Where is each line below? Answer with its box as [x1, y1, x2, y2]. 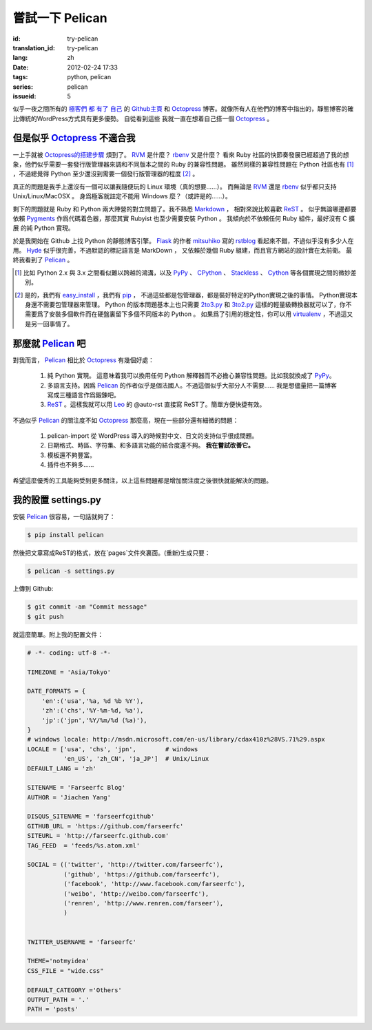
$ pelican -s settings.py [27, 567, 115, 575]
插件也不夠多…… [47, 461, 94, 469]
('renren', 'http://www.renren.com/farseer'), [63, 899, 224, 907]
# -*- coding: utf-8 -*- [27, 649, 112, 657]
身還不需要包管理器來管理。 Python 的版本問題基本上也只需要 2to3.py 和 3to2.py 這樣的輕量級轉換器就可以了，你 [25, 300, 346, 309]
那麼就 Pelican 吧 [12, 337, 86, 349]
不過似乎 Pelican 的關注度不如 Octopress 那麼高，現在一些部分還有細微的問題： [12, 416, 239, 424]
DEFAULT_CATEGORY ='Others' [27, 986, 122, 994]
